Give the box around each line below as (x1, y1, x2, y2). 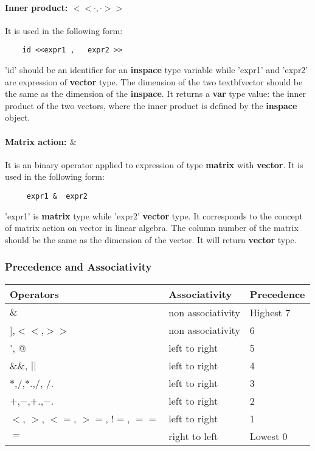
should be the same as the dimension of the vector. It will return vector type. (5, 233, 297, 246)
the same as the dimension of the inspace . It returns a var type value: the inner (5, 87, 306, 100)
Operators (10, 286, 59, 301)
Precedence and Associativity (5, 259, 152, 274)
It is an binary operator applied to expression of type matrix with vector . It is (5, 158, 303, 171)
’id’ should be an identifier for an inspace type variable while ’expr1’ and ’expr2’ (5, 63, 308, 76)
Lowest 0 (249, 428, 288, 443)
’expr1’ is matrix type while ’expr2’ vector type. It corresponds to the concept (5, 209, 303, 222)
